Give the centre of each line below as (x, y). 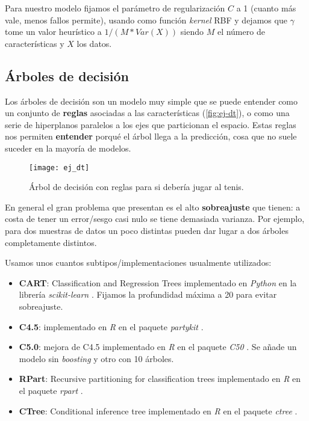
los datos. (94, 43)
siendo (192, 32)
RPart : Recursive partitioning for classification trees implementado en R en (160, 379)
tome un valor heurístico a (53, 32)
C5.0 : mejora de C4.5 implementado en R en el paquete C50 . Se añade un (158, 347)
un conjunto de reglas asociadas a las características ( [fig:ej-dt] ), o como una (147, 113)
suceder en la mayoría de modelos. (68, 148)
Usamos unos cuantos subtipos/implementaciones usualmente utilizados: (138, 263)
